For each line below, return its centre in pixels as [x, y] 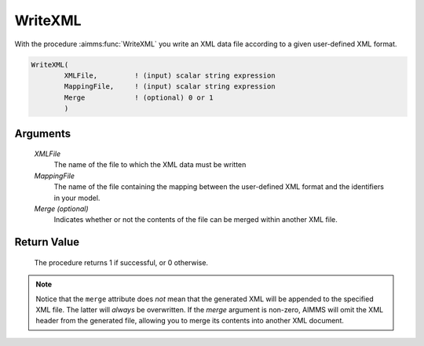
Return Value [47, 242]
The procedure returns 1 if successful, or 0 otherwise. [121, 262]
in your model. [77, 198]
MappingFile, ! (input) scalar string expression [170, 87]
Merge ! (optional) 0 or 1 [139, 97]
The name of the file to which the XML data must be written [150, 165]
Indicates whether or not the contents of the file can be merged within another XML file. [196, 220]
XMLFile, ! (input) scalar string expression [170, 75]
